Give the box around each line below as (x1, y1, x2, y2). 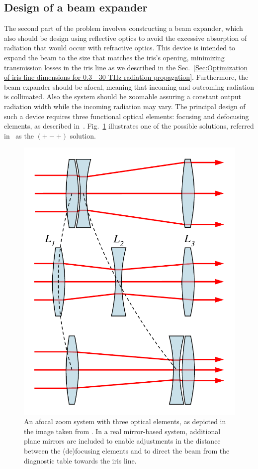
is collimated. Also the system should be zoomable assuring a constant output (4, 91, 242, 102)
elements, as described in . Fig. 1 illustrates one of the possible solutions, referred (4, 121, 254, 131)
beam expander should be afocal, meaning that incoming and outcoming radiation (4, 81, 255, 92)
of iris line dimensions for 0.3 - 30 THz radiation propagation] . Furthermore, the (4, 72, 249, 82)
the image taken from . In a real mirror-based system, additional (24, 426, 221, 436)
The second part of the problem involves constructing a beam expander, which (4, 23, 243, 33)
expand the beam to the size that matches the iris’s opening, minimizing (4, 52, 225, 62)
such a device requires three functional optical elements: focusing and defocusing (4, 111, 249, 121)
